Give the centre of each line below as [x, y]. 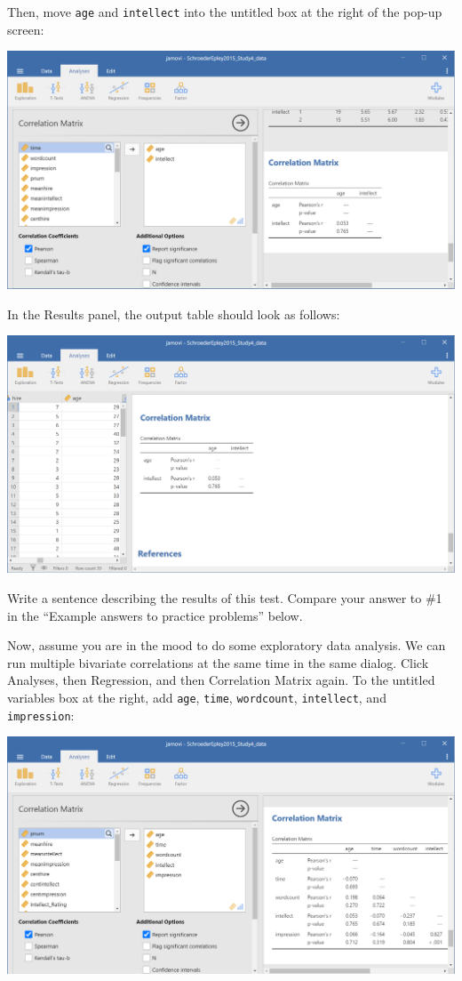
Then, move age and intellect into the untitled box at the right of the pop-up [225, 12]
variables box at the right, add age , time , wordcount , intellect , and [197, 697]
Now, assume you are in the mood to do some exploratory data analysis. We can [227, 645]
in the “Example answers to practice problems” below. [155, 615]
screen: [26, 29]
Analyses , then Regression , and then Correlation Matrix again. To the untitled [221, 680]
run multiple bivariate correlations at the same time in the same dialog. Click [218, 662]
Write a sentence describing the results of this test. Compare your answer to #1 [225, 598]
